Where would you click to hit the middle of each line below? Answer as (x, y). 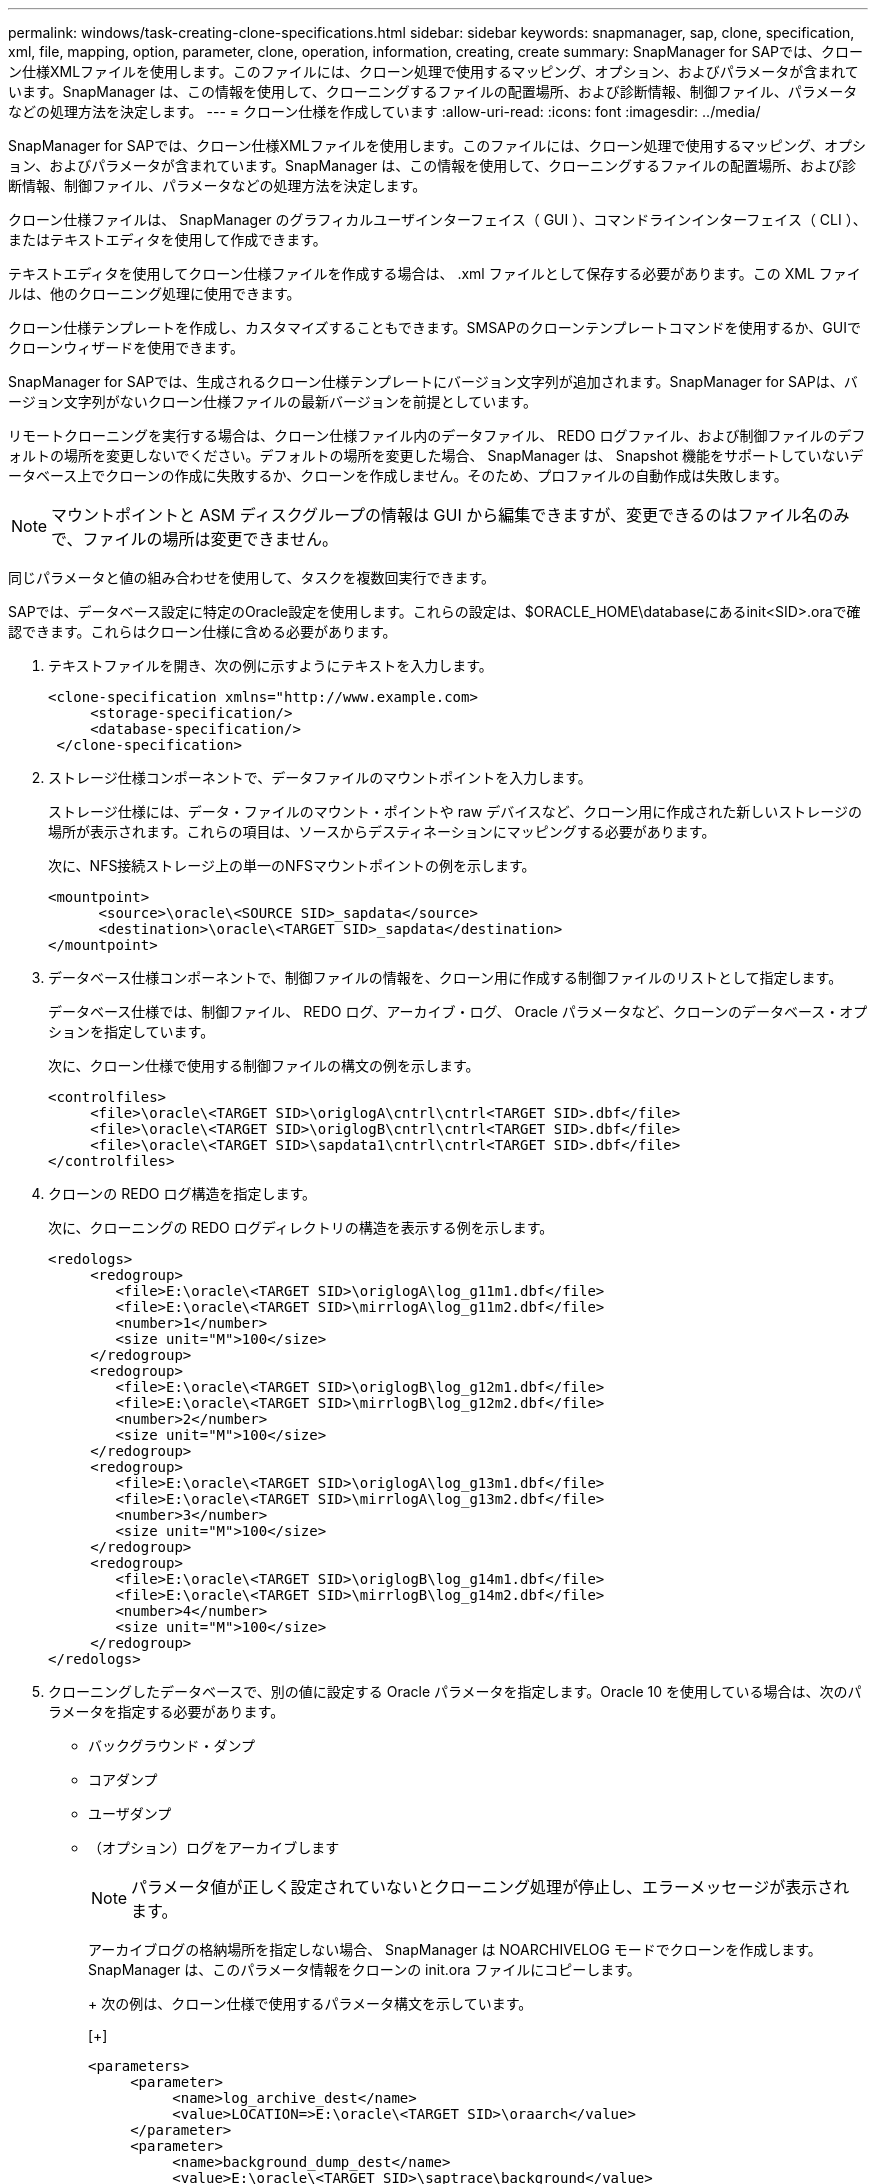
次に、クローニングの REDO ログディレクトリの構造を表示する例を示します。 (301, 1227)
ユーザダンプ (130, 1813)
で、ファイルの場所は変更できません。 (194, 539)
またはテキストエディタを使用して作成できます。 (167, 239)
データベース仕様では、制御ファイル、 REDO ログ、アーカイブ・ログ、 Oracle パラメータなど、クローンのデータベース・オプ (458, 1011)
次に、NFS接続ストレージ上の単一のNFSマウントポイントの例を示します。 (292, 865)
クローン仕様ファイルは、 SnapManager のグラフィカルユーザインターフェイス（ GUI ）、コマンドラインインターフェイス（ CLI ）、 (437, 219)
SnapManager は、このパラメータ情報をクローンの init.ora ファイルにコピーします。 (364, 1969)
